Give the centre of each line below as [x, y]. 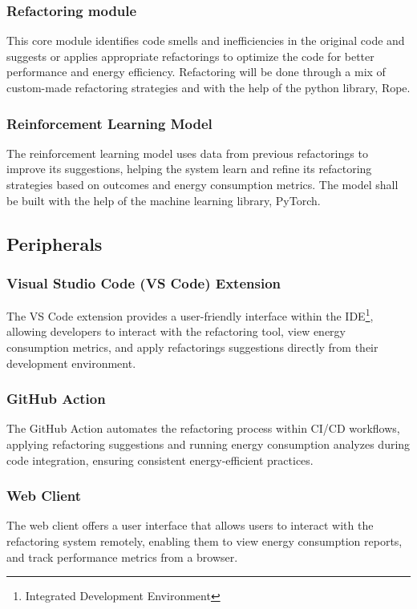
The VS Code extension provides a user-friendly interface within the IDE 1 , [190, 315]
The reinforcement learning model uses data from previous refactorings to [187, 153]
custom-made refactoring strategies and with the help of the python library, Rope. [208, 87]
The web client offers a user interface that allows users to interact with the [190, 525]
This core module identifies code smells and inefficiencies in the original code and [206, 40]
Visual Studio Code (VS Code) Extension [144, 282]
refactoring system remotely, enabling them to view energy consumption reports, [204, 541]
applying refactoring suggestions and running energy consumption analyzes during [208, 444]
